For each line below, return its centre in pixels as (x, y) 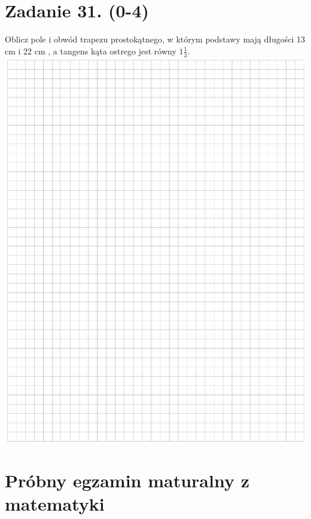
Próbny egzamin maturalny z (127, 480)
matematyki (55, 503)
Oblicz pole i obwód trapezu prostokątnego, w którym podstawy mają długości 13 (155, 39)
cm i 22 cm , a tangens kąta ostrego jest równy (91, 51)
